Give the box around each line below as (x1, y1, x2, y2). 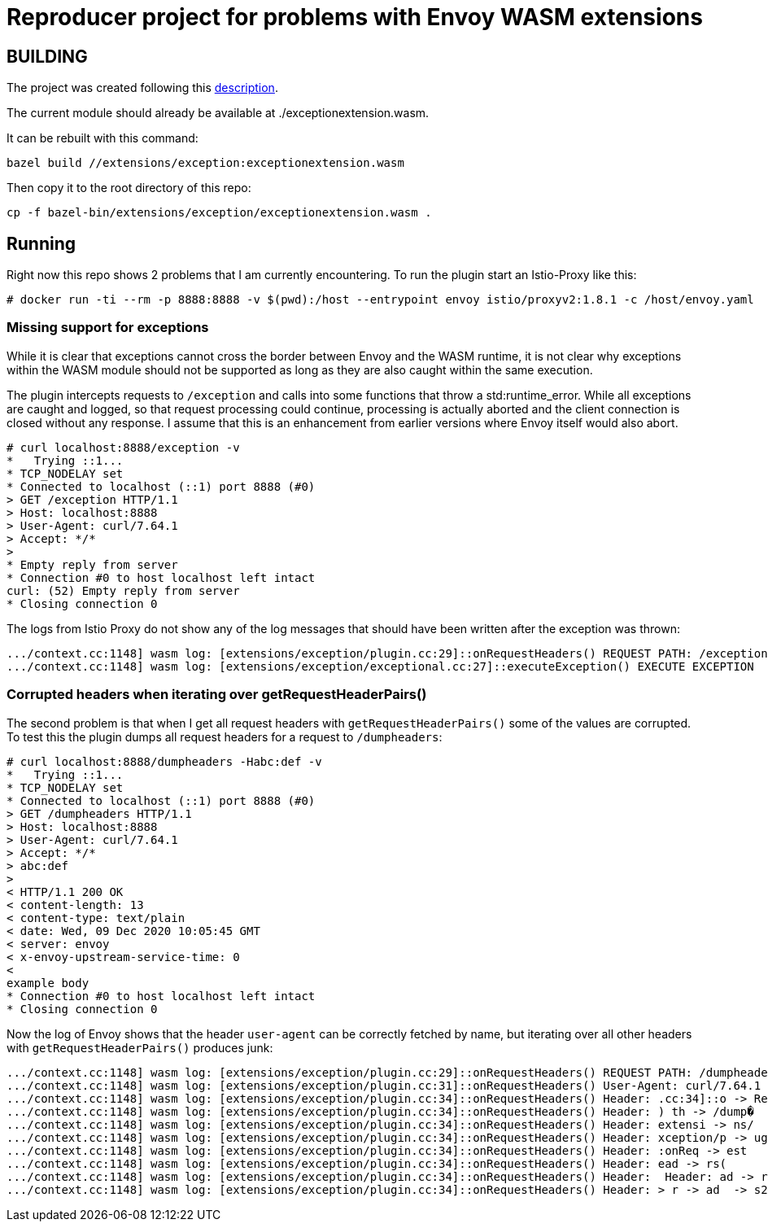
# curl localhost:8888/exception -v (7, 440, 240, 454)
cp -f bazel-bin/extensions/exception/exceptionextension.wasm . (7, 206, 432, 220)
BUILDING (7, 46, 88, 67)
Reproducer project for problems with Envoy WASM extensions (7, 3, 703, 31)
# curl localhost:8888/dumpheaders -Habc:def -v (7, 754, 322, 768)
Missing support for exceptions (7, 319, 209, 336)
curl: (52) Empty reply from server (7, 583, 240, 597)
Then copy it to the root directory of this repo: (7, 181, 251, 195)
